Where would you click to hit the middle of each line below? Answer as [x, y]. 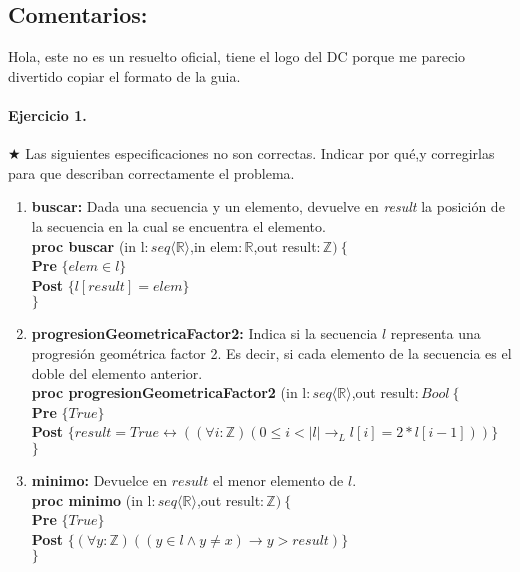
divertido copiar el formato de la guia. [124, 75]
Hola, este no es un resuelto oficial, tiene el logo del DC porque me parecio [237, 56]
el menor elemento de [278, 479]
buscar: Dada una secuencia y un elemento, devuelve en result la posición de [268, 206]
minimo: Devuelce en [99, 479]
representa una [435, 333]
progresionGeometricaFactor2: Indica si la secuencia [204, 333]
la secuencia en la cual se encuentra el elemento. [178, 225]
